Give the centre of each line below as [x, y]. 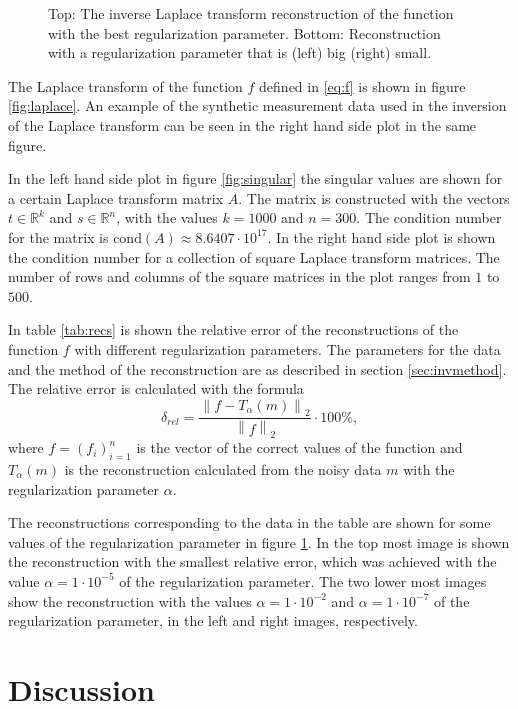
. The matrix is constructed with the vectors [374, 197]
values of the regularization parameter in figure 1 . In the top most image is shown [259, 541]
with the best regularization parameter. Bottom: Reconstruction [244, 32]
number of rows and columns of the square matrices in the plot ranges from [239, 276]
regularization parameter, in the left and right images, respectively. [213, 620]
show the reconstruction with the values [130, 600]
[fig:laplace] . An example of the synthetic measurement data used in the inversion [257, 105]
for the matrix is [58, 236]
